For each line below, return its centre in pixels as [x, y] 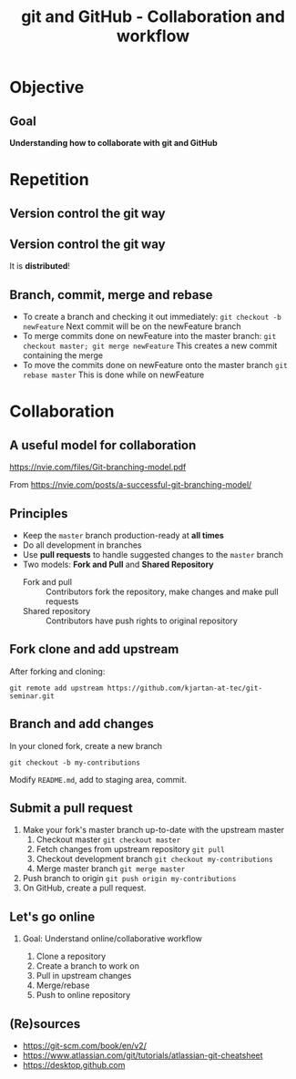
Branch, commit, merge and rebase [111, 295]
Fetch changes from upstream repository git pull [131, 849]
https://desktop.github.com [74, 1065]
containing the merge [62, 355]
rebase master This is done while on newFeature [113, 375]
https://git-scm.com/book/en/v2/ [85, 1046]
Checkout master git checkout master [108, 839]
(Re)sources [45, 1024]
